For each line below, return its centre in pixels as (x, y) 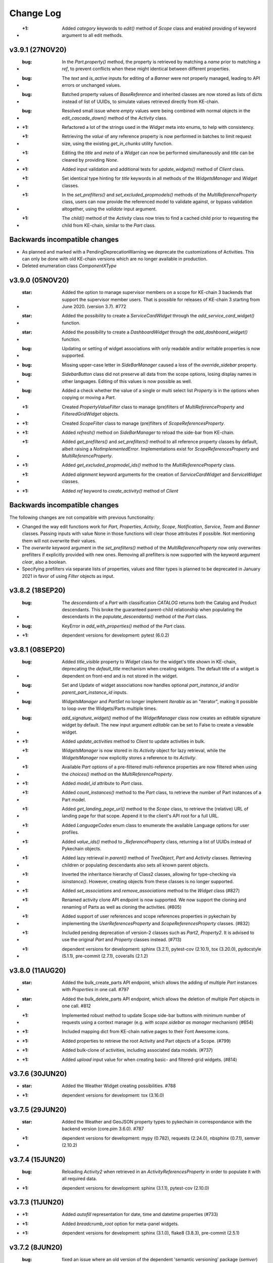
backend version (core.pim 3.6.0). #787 (103, 1129)
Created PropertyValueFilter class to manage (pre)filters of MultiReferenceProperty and (153, 407)
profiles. (71, 832)
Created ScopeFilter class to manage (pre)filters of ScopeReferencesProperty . (143, 423)
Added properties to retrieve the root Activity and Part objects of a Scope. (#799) (146, 1041)
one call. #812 (76, 1006)
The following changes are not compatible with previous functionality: (82, 517)
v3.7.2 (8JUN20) (36, 1248)
